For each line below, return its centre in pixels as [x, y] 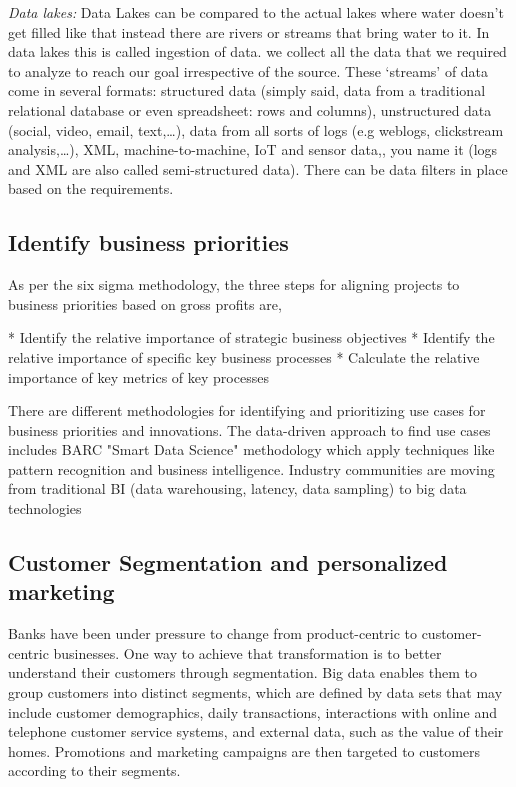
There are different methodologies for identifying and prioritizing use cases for [247, 410]
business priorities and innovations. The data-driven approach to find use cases [249, 429]
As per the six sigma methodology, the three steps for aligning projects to [234, 284]
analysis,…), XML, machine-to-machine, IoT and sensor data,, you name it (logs [253, 149]
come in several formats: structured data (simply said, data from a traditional [247, 90]
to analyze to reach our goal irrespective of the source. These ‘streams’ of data [248, 70]
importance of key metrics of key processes [138, 376]
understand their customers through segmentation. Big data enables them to [242, 672]
